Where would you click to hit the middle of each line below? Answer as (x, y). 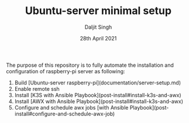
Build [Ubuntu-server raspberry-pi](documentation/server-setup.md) (98, 83)
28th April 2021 (98, 38)
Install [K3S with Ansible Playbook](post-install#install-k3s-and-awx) (98, 95)
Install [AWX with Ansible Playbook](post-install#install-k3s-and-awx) (99, 101)
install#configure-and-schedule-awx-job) (65, 114)
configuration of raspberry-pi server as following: (66, 71)
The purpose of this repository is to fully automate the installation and (90, 65)
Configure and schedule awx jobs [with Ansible (71, 107)
